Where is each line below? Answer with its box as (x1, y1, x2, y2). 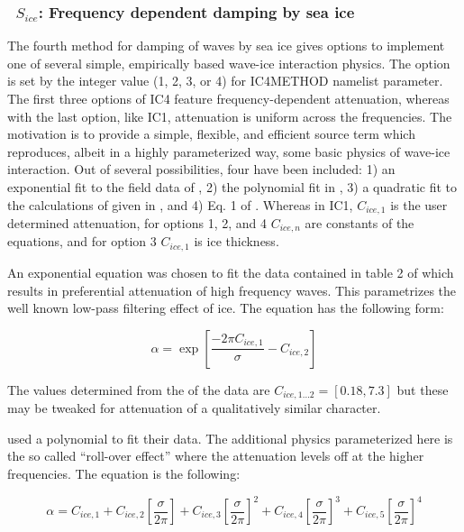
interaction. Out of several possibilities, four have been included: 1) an (7, 160, 396, 179)
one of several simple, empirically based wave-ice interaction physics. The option (7, 53, 450, 72)
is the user (390, 195, 448, 214)
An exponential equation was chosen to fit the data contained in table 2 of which (7, 262, 454, 281)
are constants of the (305, 214, 414, 233)
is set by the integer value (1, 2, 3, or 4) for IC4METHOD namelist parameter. (7, 71, 443, 90)
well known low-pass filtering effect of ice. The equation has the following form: (7, 298, 444, 317)
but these (396, 380, 449, 399)
